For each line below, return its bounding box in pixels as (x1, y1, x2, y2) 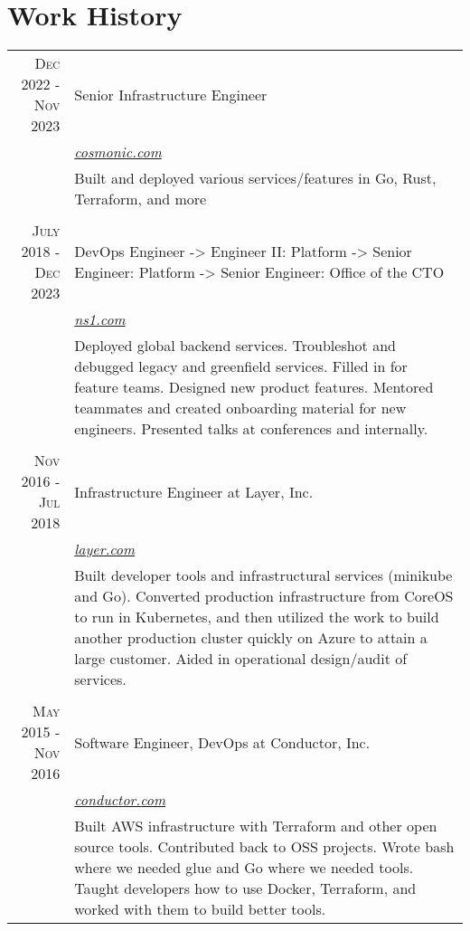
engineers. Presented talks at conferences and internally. (74, 418, 428, 440)
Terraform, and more (74, 188, 207, 210)
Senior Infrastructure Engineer (74, 83, 268, 105)
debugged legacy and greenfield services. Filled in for (74, 356, 408, 377)
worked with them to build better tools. (74, 898, 326, 920)
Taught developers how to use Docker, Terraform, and (74, 878, 417, 899)
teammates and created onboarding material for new (74, 397, 407, 419)
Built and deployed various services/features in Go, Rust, (74, 167, 437, 189)
